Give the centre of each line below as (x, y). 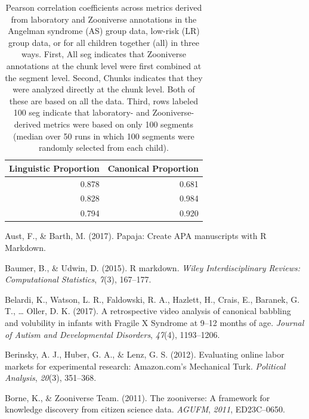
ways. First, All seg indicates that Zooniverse (103, 54)
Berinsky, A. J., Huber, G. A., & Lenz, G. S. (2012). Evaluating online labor (145, 354)
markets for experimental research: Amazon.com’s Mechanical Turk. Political (145, 366)
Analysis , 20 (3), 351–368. (51, 378)
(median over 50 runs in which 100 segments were (104, 136)
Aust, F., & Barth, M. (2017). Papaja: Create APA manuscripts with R (136, 236)
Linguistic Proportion (54, 168)
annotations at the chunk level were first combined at (104, 65)
